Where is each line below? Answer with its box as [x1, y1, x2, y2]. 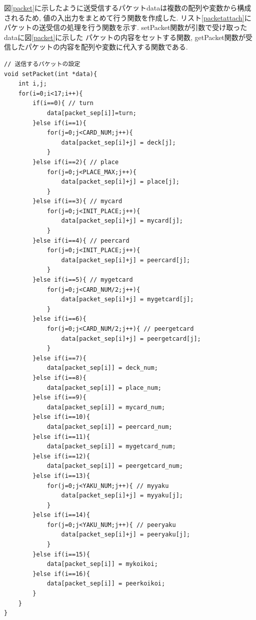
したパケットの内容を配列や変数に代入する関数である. [10, 42, 188, 52]
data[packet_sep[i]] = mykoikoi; [46, 560, 158, 568]
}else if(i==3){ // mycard [32, 198, 122, 205]
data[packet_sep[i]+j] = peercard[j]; [61, 256, 190, 264]
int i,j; [18, 80, 47, 88]
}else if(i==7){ [32, 354, 86, 362]
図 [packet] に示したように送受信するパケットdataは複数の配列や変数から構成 [4, 3, 251, 13]
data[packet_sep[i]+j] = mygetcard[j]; [61, 296, 194, 303]
